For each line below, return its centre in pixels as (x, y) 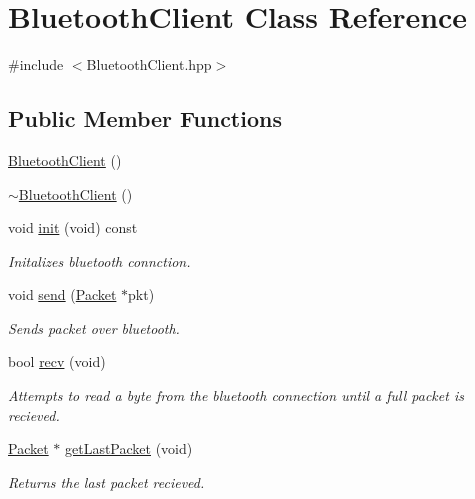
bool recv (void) (57, 361)
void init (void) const (73, 227)
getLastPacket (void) (128, 448)
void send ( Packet (62, 294)
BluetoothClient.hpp (149, 64)
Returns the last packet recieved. (106, 481)
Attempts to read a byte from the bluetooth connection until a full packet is (236, 395)
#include (36, 64)
